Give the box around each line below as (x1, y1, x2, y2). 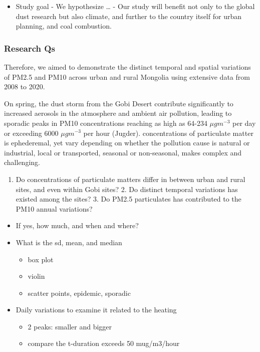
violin (28, 271, 45, 281)
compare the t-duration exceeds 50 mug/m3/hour (28, 338, 180, 348)
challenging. (4, 157, 40, 167)
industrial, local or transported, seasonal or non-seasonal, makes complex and (4, 147, 242, 157)
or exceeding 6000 (4, 127, 59, 138)
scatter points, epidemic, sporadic (28, 287, 131, 298)
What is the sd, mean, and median (16, 237, 122, 247)
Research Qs (4, 42, 55, 54)
